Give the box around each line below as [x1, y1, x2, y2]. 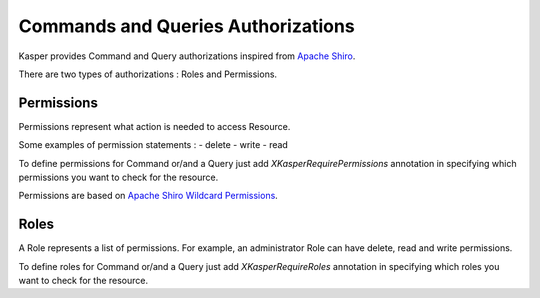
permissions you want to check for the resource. [18, 171, 219, 184]
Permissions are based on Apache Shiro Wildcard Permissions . [18, 190, 279, 202]
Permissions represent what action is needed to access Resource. [18, 120, 291, 132]
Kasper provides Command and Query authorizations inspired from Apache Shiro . [18, 50, 356, 62]
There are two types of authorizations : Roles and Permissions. [18, 68, 278, 80]
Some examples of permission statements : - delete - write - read [18, 139, 289, 151]
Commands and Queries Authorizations [18, 15, 355, 37]
